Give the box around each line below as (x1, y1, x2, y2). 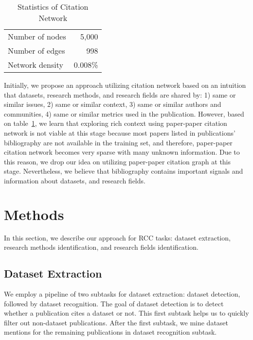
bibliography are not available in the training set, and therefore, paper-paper (4, 137, 233, 147)
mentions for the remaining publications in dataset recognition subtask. (4, 327, 217, 337)
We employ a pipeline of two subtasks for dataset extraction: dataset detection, (4, 289, 240, 299)
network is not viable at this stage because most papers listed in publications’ (4, 127, 235, 138)
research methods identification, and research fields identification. (4, 242, 199, 252)
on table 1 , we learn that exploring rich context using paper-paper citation (4, 118, 227, 128)
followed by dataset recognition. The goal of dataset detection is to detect (4, 298, 224, 308)
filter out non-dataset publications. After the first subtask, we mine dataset (4, 317, 229, 327)
